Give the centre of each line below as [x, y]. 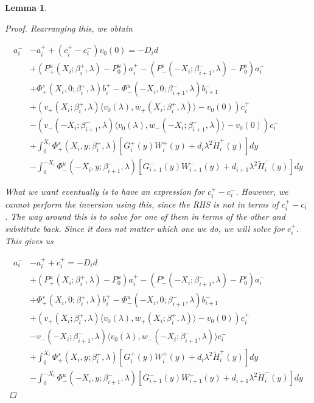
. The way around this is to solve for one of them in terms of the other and [145, 216]
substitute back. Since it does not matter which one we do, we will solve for [145, 228]
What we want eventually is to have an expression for [105, 191]
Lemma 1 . [26, 7]
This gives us [29, 241]
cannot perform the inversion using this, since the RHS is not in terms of [142, 204]
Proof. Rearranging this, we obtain [69, 28]
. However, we [262, 191]
